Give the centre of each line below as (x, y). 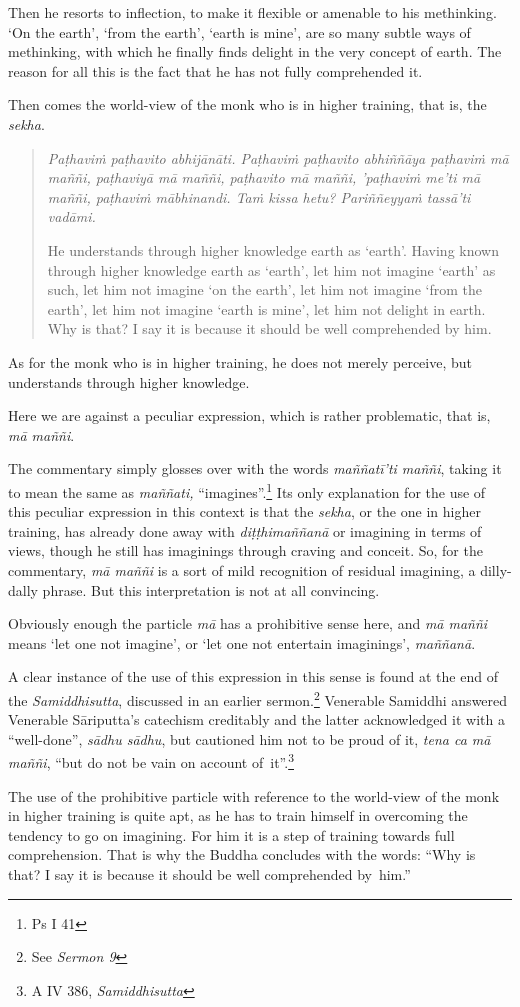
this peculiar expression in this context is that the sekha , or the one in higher (244, 511)
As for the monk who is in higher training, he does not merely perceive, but (240, 361)
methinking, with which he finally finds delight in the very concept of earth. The (255, 51)
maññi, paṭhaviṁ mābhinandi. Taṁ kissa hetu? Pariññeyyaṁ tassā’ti (259, 196)
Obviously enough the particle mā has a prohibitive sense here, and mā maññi (248, 623)
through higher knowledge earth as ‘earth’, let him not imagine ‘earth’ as (271, 269)
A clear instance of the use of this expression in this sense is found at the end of (253, 676)
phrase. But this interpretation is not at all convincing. (211, 589)
